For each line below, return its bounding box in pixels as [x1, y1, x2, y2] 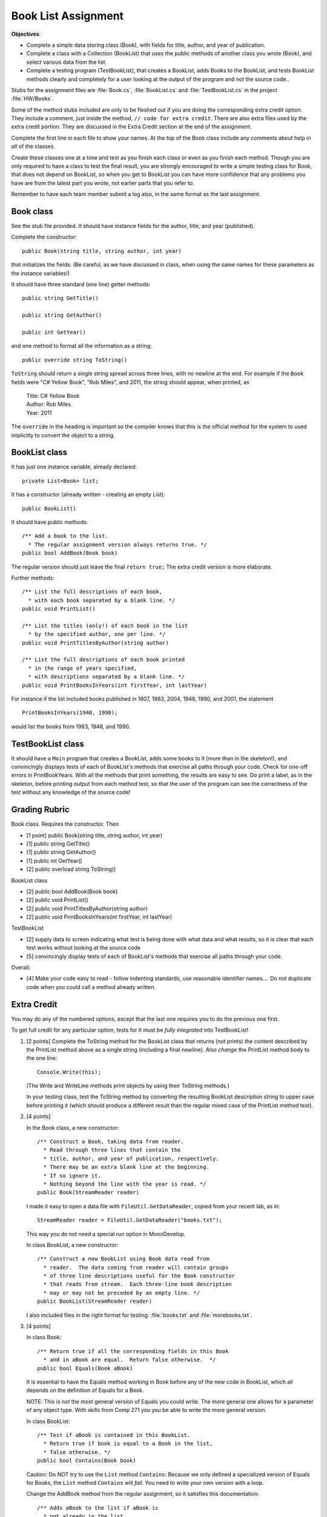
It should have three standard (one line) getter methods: [11, 281, 151, 288]
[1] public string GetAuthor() [26, 848, 96, 856]
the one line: [26, 1055, 58, 1062]
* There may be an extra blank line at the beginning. [43, 1164, 210, 1171]
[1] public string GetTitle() [26, 840, 90, 847]
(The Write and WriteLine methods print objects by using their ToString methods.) [26, 1082, 230, 1089]
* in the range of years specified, [28, 664, 137, 672]
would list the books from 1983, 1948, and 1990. [11, 723, 130, 730]
